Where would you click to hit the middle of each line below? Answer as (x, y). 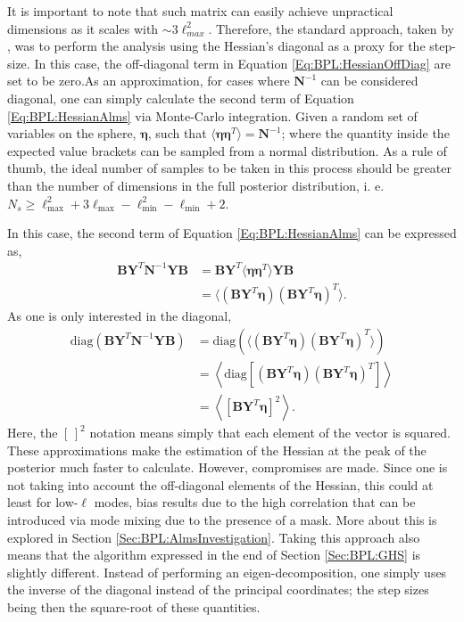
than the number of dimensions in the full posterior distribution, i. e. (196, 185)
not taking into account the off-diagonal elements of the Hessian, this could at (220, 484)
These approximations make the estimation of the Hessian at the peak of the (217, 450)
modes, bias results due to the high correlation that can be (255, 502)
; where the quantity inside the (365, 133)
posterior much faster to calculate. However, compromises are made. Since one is (228, 467)
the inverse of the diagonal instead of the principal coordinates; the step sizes (218, 589)
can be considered (369, 81)
